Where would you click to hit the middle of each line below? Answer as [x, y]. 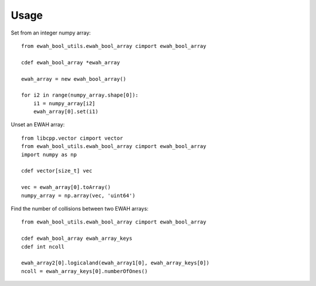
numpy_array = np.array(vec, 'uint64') [78, 195]
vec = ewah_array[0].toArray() [66, 187]
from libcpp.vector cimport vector [72, 138]
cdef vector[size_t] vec [57, 171]
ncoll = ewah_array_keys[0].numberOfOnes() [85, 271]
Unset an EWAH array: [38, 125]
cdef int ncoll [43, 247]
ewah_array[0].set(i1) [66, 112]
